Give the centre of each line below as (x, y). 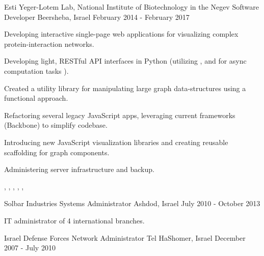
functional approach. (36, 98)
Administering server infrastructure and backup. (79, 169)
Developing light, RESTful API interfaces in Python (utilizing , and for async (125, 61)
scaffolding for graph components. (57, 152)
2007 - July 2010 (30, 248)
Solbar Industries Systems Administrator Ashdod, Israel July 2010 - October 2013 (132, 203)
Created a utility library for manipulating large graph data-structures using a (125, 88)
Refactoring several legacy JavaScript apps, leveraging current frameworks (120, 115)
